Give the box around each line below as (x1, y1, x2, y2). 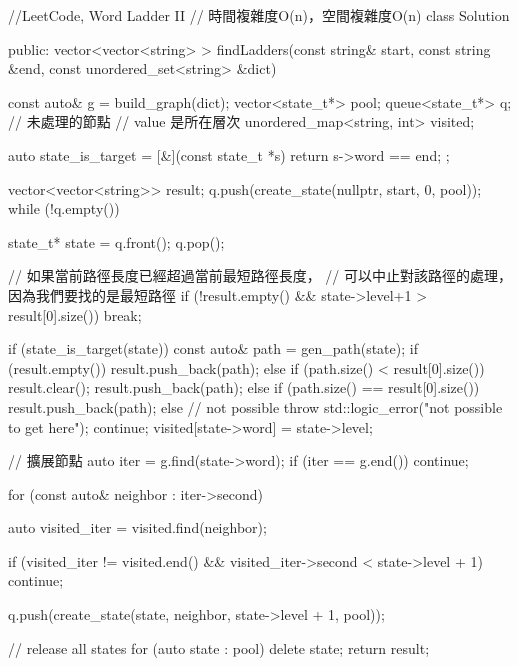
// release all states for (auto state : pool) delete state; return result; (8, 637, 430, 658)
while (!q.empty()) (8, 198, 120, 219)
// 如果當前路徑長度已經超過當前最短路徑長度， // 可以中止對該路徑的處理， (8, 265, 512, 286)
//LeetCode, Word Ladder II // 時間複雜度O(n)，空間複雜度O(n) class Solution (8, 5, 510, 25)
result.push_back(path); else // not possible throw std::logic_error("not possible (8, 396, 503, 417)
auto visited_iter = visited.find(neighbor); (8, 517, 267, 538)
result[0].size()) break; (8, 304, 142, 325)
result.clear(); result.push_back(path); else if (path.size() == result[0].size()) (8, 377, 480, 398)
